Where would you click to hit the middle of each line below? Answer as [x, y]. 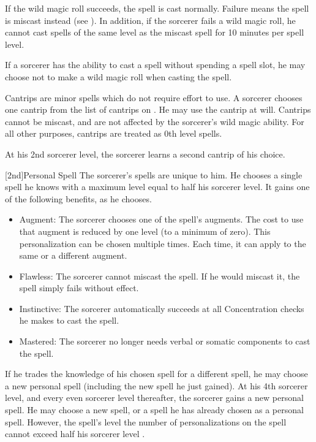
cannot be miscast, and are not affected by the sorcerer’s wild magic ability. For [155, 121]
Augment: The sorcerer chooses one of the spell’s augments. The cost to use [161, 219]
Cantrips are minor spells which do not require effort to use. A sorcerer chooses [154, 97]
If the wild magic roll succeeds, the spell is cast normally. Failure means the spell [157, 8]
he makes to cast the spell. [69, 320]
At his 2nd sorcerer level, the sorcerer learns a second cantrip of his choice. [145, 154]
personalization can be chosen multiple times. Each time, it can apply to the [163, 243]
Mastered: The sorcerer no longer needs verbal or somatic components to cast [165, 341]
